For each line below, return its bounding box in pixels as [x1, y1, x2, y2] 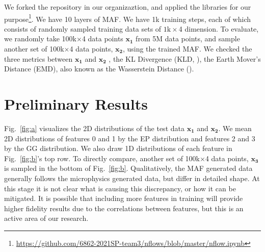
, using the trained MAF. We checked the [122, 43, 252, 54]
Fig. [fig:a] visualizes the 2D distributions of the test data [4, 122, 184, 133]
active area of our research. [4, 213, 89, 223]
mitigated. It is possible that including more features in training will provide [4, 193, 243, 204]
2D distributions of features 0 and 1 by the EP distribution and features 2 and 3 [4, 133, 255, 143]
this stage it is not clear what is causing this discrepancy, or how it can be [4, 183, 236, 193]
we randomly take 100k [4, 33, 76, 44]
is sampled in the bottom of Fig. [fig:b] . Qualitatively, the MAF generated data [4, 163, 253, 173]
